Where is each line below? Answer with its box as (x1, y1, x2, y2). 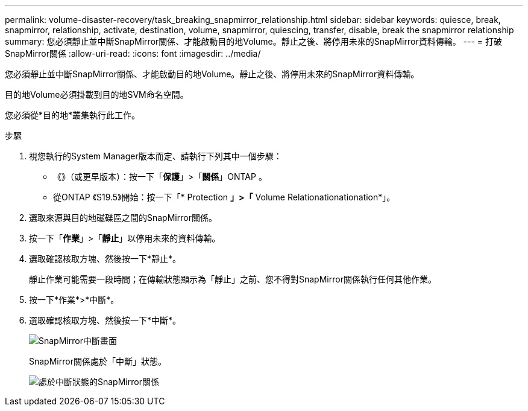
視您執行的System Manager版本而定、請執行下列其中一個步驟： (29, 151, 282, 161)
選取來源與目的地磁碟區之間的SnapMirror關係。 (29, 212, 217, 223)
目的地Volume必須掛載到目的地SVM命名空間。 (5, 89, 189, 100)
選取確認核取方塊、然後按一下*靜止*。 (29, 253, 181, 264)
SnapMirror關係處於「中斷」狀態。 (29, 356, 166, 366)
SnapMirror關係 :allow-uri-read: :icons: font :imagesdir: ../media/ (5, 48, 261, 59)
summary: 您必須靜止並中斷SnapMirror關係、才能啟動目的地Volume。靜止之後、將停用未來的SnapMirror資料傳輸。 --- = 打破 (5, 36, 503, 46)
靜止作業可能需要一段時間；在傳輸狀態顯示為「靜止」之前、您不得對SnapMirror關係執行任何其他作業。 (29, 274, 436, 284)
